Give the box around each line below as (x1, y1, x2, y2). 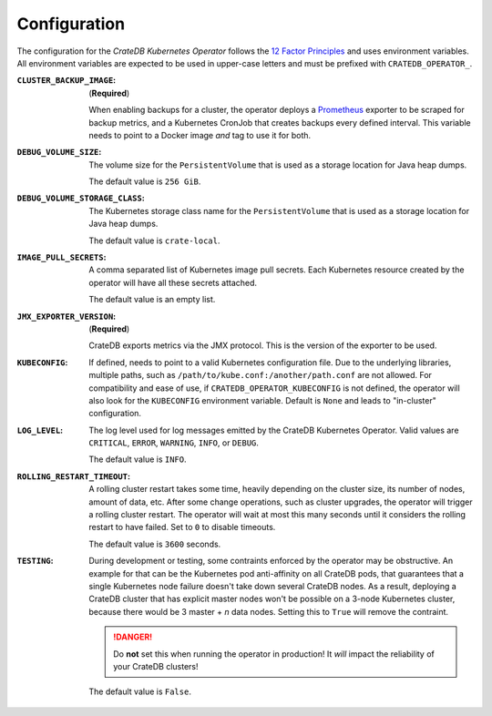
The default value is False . (88, 686, 191, 697)
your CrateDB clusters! (113, 660, 199, 671)
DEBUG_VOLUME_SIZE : (16, 147, 102, 158)
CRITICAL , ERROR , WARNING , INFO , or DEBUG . (88, 437, 260, 448)
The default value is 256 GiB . (88, 176, 201, 187)
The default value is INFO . (88, 454, 187, 465)
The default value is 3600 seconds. (88, 538, 221, 549)
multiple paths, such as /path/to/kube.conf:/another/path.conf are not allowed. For (88, 370, 433, 381)
